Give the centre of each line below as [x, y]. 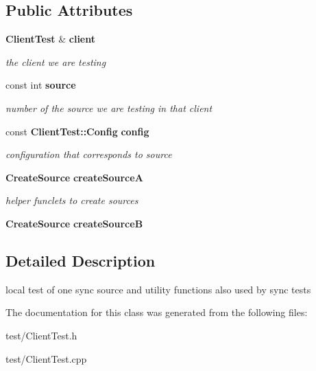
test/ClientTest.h [41, 335]
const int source [41, 85]
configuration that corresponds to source [89, 154]
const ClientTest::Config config [77, 131]
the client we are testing [56, 61]
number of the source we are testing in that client [109, 108]
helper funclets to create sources [72, 200]
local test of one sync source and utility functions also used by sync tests [158, 289]
